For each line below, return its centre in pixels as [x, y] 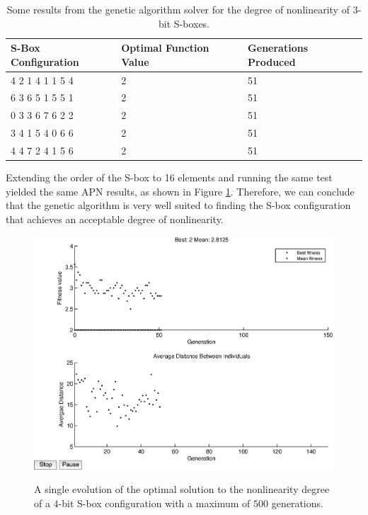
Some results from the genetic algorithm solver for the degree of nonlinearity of [178, 9]
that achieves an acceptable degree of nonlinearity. [115, 219]
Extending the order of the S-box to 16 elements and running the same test [169, 177]
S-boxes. [192, 23]
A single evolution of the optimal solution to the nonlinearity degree [182, 489]
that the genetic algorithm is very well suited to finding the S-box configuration [178, 205]
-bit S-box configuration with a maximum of [154, 503]
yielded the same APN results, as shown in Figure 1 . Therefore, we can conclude [180, 191]
